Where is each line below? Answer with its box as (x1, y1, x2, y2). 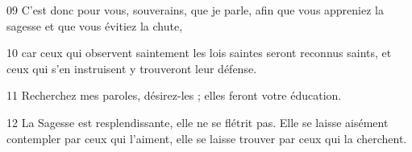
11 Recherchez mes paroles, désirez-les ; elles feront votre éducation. (6, 87, 342, 104)
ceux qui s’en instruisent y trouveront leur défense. (6, 60, 257, 76)
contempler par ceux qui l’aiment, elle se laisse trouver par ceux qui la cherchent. (6, 129, 407, 146)
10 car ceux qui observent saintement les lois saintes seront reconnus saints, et (6, 44, 392, 61)
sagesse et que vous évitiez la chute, (6, 17, 183, 34)
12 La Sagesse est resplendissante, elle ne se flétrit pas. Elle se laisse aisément (6, 113, 389, 130)
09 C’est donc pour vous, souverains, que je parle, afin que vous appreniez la (6, 2, 384, 18)
